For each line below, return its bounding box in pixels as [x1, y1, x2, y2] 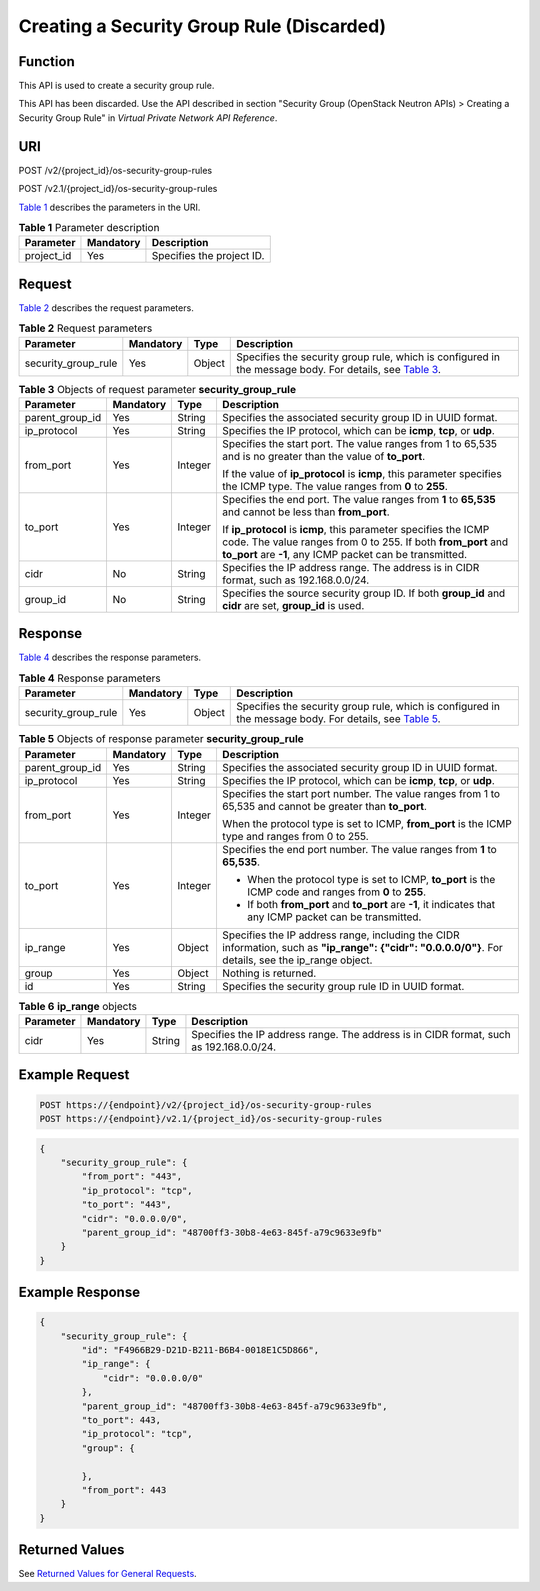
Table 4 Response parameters [18, 671, 161, 685]
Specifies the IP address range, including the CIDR [221, 928, 460, 942]
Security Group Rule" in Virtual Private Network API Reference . [18, 111, 278, 124]
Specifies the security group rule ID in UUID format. [221, 979, 465, 993]
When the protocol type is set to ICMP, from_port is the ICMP [221, 816, 512, 830]
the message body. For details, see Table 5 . [236, 712, 441, 726]
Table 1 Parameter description [18, 221, 160, 235]
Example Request [18, 1066, 130, 1084]
